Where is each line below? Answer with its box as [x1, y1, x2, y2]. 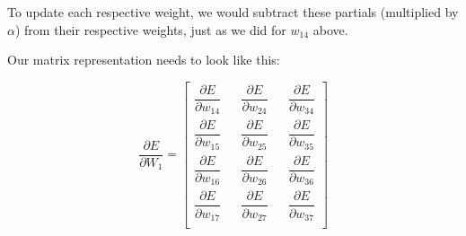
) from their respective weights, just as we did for [14, 20, 286, 39]
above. [312, 20, 348, 39]
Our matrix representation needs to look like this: [7, 50, 280, 69]
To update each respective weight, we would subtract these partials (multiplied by [7, 3, 459, 21]
